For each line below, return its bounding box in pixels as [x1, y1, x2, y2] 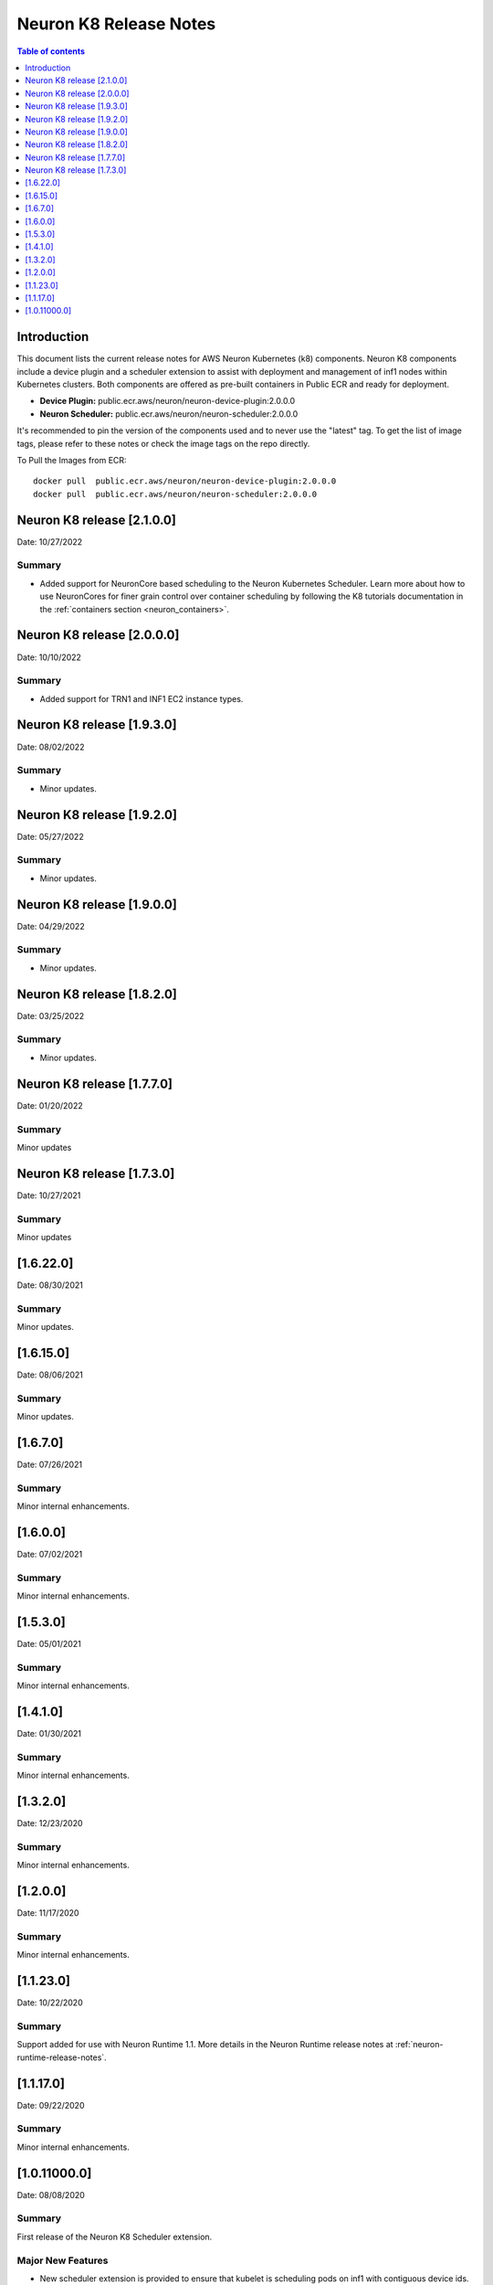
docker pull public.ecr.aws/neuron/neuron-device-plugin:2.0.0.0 [33, 476, 337, 486]
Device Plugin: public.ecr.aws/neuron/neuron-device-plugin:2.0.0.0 [39, 396, 296, 407]
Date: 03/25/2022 [16, 1010, 85, 1021]
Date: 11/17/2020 [16, 1908, 79, 1918]
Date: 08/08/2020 [16, 2189, 86, 2200]
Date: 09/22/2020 [16, 2099, 85, 2110]
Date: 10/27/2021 [16, 1189, 81, 1201]
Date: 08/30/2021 [16, 1280, 84, 1291]
